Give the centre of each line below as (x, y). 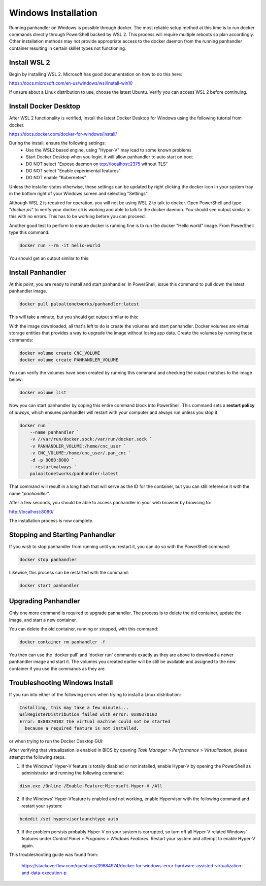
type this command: (29, 232)
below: (16, 379)
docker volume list (43, 393)
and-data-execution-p (44, 873)
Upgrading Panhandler (45, 601)
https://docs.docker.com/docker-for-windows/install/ (63, 134)
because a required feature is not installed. (82, 728)
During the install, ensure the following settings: (57, 143)
